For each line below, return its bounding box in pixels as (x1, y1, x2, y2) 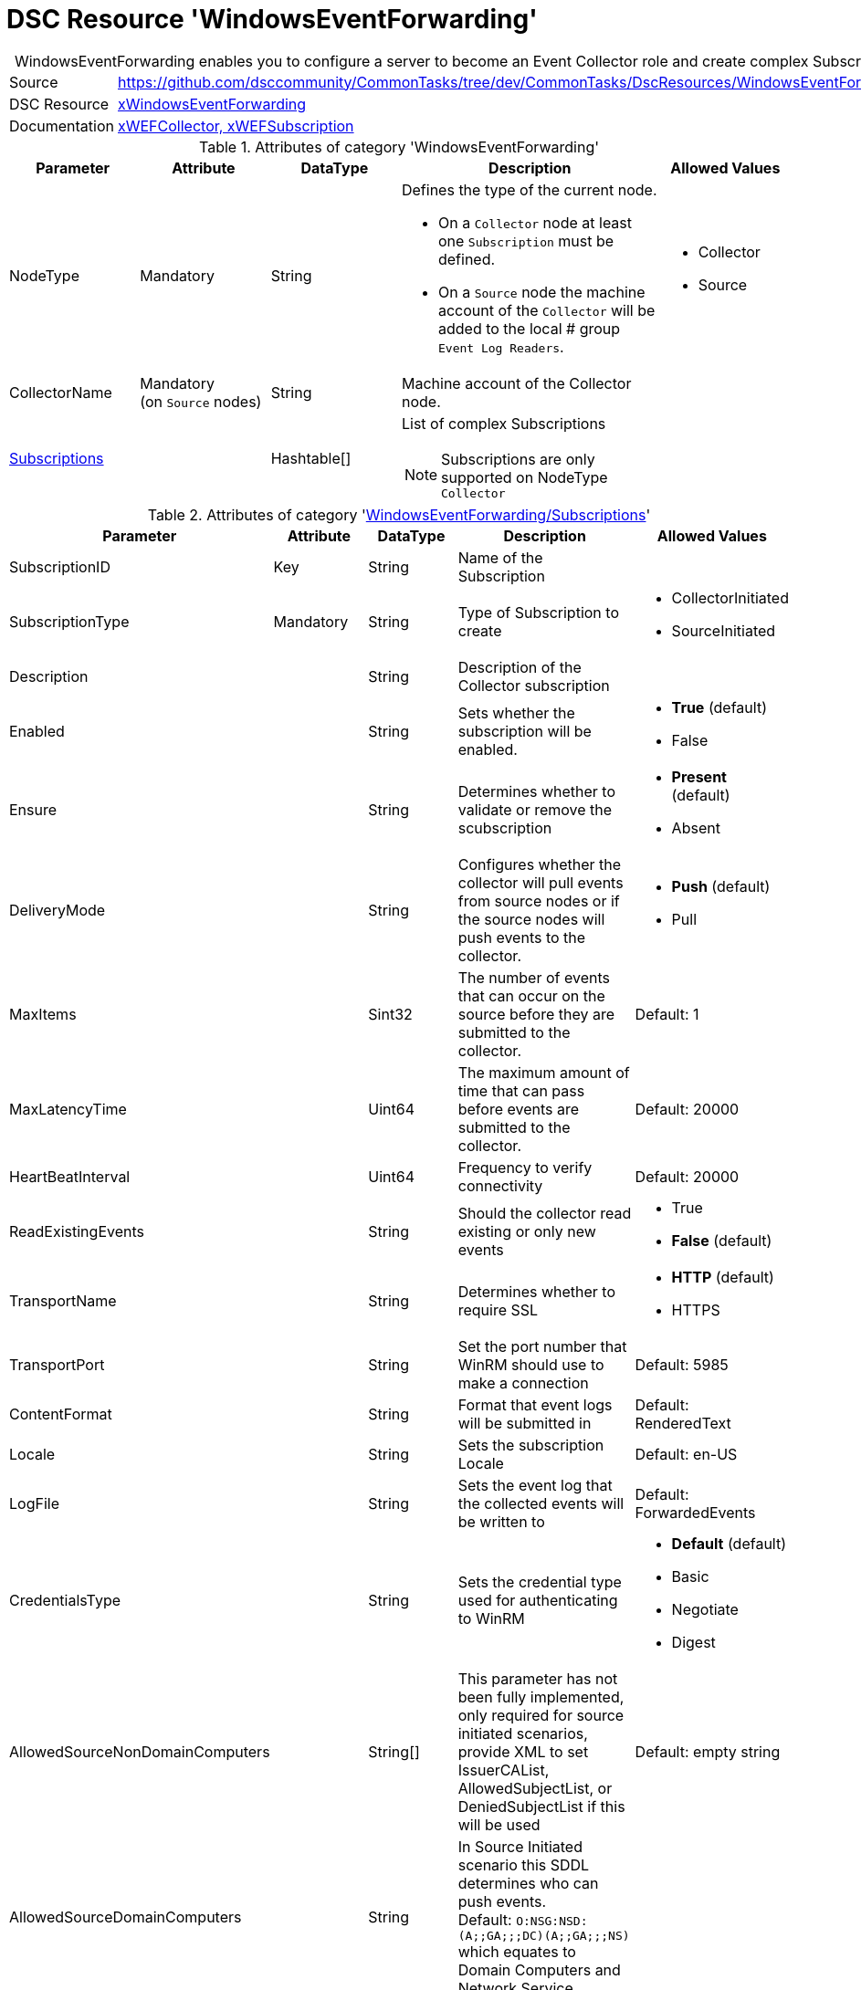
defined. (437, 249, 496, 268)
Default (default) (671, 1534, 787, 1553)
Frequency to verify (457, 1157, 593, 1177)
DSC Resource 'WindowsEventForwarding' (6, 4, 538, 35)
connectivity (457, 1176, 543, 1195)
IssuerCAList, (457, 1760, 550, 1779)
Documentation (9, 116, 114, 135)
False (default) (671, 1231, 772, 1250)
